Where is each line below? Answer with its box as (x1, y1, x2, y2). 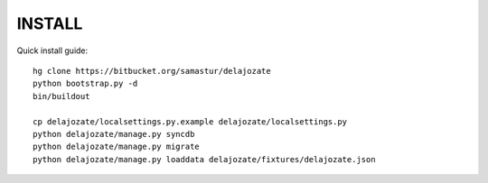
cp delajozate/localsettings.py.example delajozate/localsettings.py (33, 116, 348, 126)
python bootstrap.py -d (33, 78, 138, 89)
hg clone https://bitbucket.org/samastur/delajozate (33, 66, 271, 76)
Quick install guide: (16, 45, 89, 56)
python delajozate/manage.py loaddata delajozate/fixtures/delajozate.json (33, 154, 376, 164)
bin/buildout (33, 91, 90, 101)
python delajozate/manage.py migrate (33, 142, 201, 152)
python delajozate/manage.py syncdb (33, 129, 195, 139)
